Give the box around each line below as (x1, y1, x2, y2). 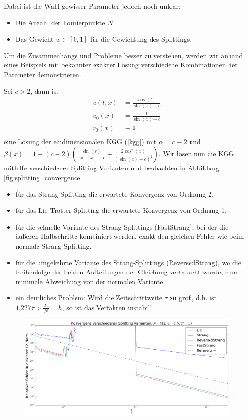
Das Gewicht (15, 34, 54, 44)
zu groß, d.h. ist (170, 293, 217, 303)
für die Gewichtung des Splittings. (90, 34, 192, 44)
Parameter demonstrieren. (4, 69, 81, 79)
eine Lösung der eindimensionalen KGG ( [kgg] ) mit (4, 136, 157, 146)
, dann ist (30, 85, 59, 96)
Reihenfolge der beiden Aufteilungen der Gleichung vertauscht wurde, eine (15, 267, 237, 277)
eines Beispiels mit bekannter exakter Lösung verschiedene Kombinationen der (4, 60, 238, 70)
